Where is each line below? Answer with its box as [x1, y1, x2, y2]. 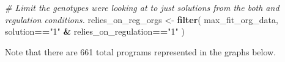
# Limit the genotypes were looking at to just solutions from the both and [5, 1, 279, 13]
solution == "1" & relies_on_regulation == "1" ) [5, 25, 185, 38]
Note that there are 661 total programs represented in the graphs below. [5, 45, 276, 58]
